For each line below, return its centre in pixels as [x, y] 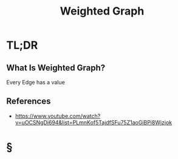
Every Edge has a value [36, 82]
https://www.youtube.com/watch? [58, 116]
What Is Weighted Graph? [56, 68]
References [29, 101]
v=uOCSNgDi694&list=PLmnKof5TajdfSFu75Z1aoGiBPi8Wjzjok [94, 122]
